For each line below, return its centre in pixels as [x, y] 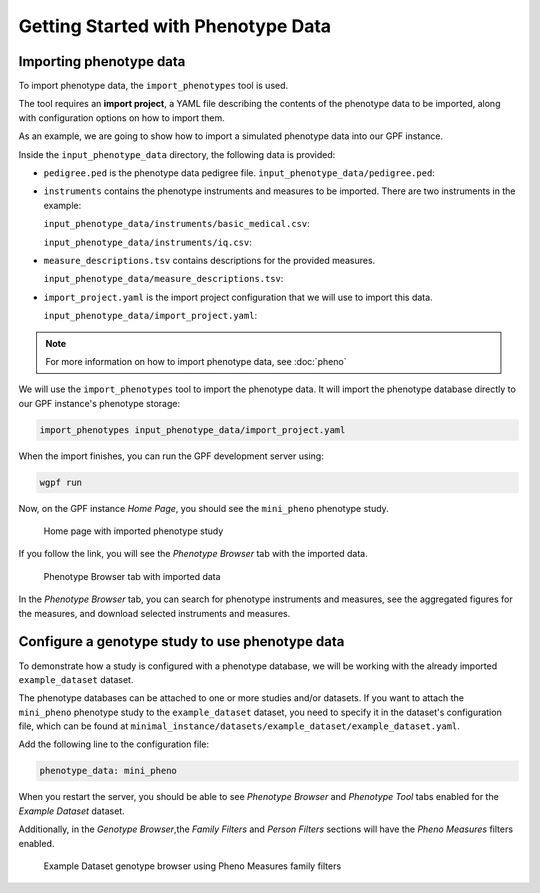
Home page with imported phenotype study [133, 531]
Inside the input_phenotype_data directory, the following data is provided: [177, 154]
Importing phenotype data [102, 61]
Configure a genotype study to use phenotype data [181, 641]
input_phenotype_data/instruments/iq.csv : [147, 242]
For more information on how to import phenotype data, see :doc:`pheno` [196, 361]
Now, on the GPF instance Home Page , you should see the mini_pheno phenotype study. [203, 508]
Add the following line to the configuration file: [114, 744]
